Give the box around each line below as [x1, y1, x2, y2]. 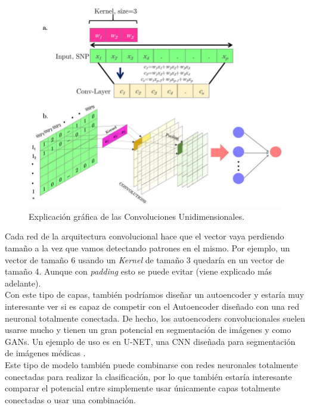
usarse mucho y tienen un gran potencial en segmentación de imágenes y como [5, 323, 292, 336]
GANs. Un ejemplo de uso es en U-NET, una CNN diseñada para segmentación [5, 335, 296, 347]
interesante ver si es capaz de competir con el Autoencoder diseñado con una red [5, 300, 299, 312]
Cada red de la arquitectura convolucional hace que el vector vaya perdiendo [5, 230, 284, 242]
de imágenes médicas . [5, 347, 86, 359]
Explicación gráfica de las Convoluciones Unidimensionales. [29, 210, 244, 222]
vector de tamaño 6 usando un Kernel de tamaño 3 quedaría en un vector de [5, 253, 284, 266]
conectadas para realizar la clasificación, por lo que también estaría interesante [5, 370, 292, 382]
